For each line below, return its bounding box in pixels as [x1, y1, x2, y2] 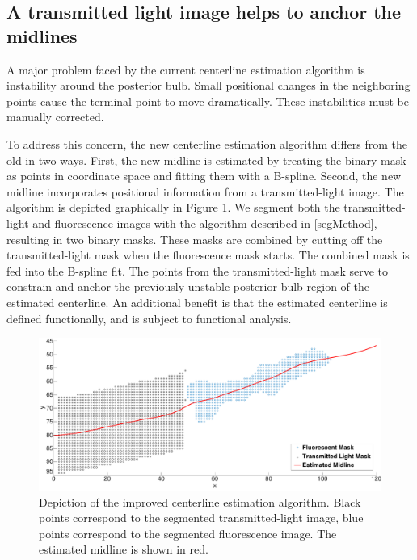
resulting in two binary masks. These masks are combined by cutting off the [6, 230, 383, 247]
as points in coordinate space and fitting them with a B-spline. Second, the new [6, 167, 402, 184]
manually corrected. [6, 108, 104, 125]
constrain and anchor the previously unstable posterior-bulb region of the [6, 278, 369, 295]
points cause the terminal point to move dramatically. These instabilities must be [6, 92, 409, 109]
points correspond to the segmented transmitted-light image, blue [39, 509, 364, 526]
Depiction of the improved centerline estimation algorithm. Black [39, 493, 361, 510]
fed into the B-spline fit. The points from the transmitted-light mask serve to [6, 262, 389, 279]
